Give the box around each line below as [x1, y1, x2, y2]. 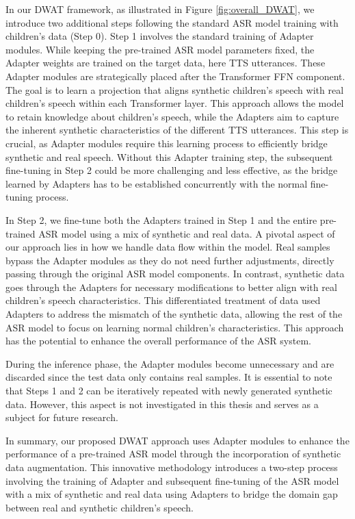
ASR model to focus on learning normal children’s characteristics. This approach [5, 320, 344, 334]
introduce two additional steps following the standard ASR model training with [5, 15, 339, 29]
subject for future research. [5, 410, 118, 425]
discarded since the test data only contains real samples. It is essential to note [5, 370, 332, 384]
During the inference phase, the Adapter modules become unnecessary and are [5, 356, 334, 370]
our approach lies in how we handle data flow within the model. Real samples [5, 240, 330, 254]
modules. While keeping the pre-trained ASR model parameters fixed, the [5, 42, 315, 56]
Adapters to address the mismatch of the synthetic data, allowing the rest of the [5, 307, 343, 321]
